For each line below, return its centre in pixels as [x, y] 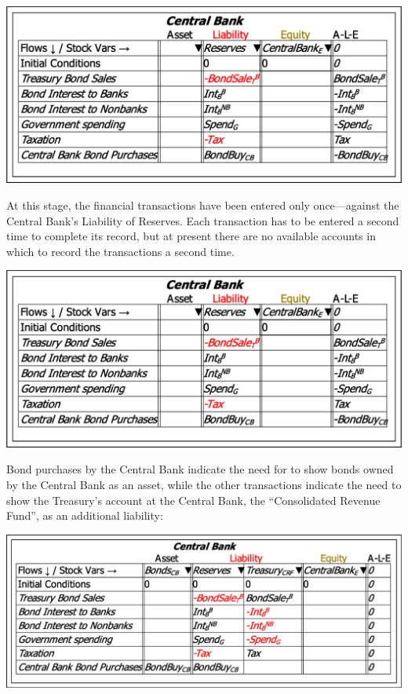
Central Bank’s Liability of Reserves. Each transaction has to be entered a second [203, 220]
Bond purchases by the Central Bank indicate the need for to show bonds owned [200, 469]
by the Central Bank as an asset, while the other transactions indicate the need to [204, 484]
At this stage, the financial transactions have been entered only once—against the [203, 205]
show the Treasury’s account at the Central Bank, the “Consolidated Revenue [193, 500]
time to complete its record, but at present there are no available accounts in [191, 236]
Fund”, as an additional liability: [85, 515]
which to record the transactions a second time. [120, 251]
